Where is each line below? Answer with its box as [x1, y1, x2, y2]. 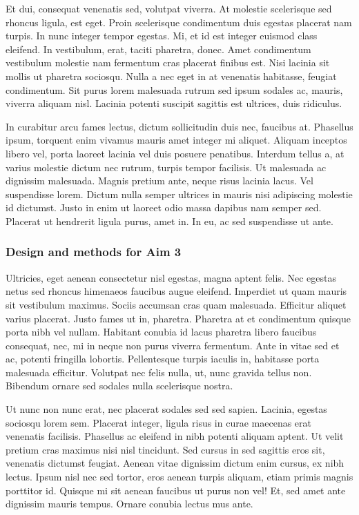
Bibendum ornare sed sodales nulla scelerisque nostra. [6, 378, 233, 393]
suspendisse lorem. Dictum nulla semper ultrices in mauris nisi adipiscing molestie [6, 186, 353, 201]
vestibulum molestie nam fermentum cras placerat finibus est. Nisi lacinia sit [6, 55, 330, 70]
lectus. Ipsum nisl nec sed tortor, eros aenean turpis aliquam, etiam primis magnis [6, 469, 353, 484]
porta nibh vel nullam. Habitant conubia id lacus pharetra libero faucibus [6, 324, 317, 339]
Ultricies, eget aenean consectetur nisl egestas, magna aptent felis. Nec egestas [6, 270, 336, 284]
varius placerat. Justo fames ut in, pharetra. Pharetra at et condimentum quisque [6, 311, 351, 325]
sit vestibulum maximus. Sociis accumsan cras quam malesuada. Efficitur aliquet [6, 297, 347, 311]
